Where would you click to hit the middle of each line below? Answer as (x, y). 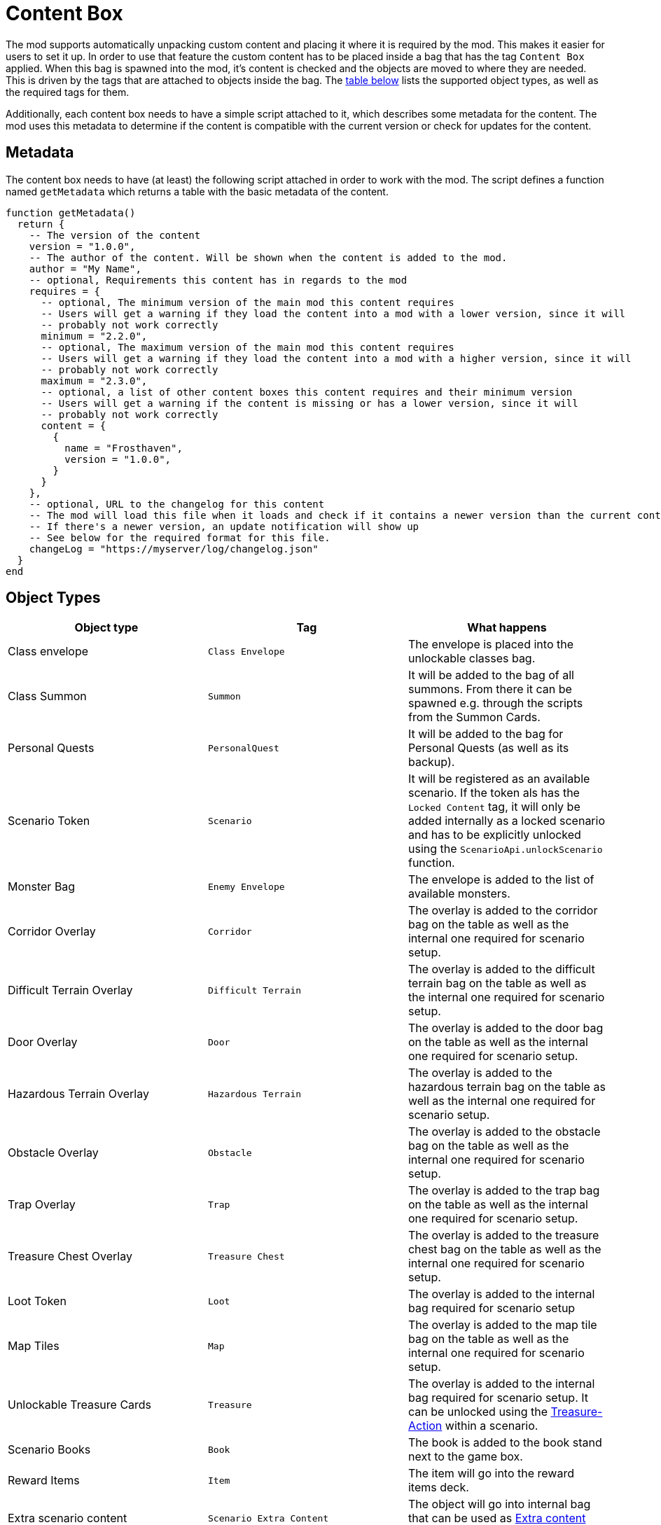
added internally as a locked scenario (507, 821)
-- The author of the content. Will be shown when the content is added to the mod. (268, 257)
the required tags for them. (68, 92)
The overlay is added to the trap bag (504, 1191)
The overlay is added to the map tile (502, 1325)
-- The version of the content (115, 235)
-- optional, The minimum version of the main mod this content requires (248, 302)
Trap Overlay (42, 1205)
